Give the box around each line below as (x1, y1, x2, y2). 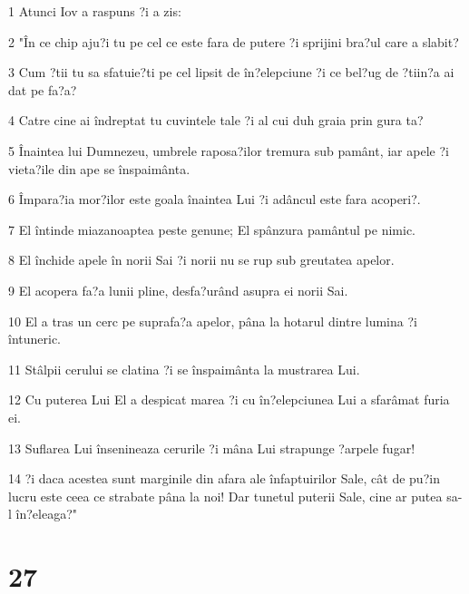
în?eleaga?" (15, 504, 78, 523)
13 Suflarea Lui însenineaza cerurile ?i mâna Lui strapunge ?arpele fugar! (8, 438, 415, 457)
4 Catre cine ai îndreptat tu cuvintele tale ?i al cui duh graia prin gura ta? (8, 111, 424, 130)
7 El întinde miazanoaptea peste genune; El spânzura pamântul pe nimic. (8, 219, 415, 239)
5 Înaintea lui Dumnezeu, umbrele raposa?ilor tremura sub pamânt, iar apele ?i (8, 141, 449, 160)
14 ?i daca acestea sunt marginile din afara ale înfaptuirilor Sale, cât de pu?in (8, 469, 440, 488)
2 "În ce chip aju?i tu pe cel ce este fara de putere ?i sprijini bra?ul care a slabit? (8, 32, 459, 51)
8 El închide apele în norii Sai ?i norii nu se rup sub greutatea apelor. (8, 250, 395, 269)
